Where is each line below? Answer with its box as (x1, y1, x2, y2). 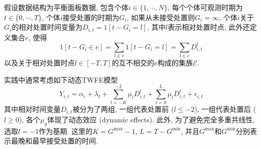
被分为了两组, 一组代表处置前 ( (72, 104, 174, 114)
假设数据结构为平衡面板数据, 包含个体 (4, 2, 129, 12)
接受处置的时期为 (63, 12, 120, 22)
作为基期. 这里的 (38, 125, 93, 136)
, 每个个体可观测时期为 (168, 2, 243, 12)
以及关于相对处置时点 (4, 57, 75, 68)
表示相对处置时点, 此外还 (168, 22, 250, 32)
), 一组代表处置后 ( (194, 104, 256, 114)
